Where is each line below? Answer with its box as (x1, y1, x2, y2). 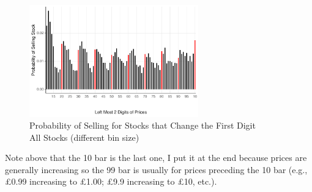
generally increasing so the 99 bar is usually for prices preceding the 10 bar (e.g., (5, 163, 308, 176)
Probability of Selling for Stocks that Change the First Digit (29, 119, 256, 132)
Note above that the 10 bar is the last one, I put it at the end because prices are (5, 151, 307, 164)
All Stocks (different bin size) (29, 130, 139, 143)
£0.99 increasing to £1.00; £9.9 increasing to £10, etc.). (5, 175, 217, 188)
